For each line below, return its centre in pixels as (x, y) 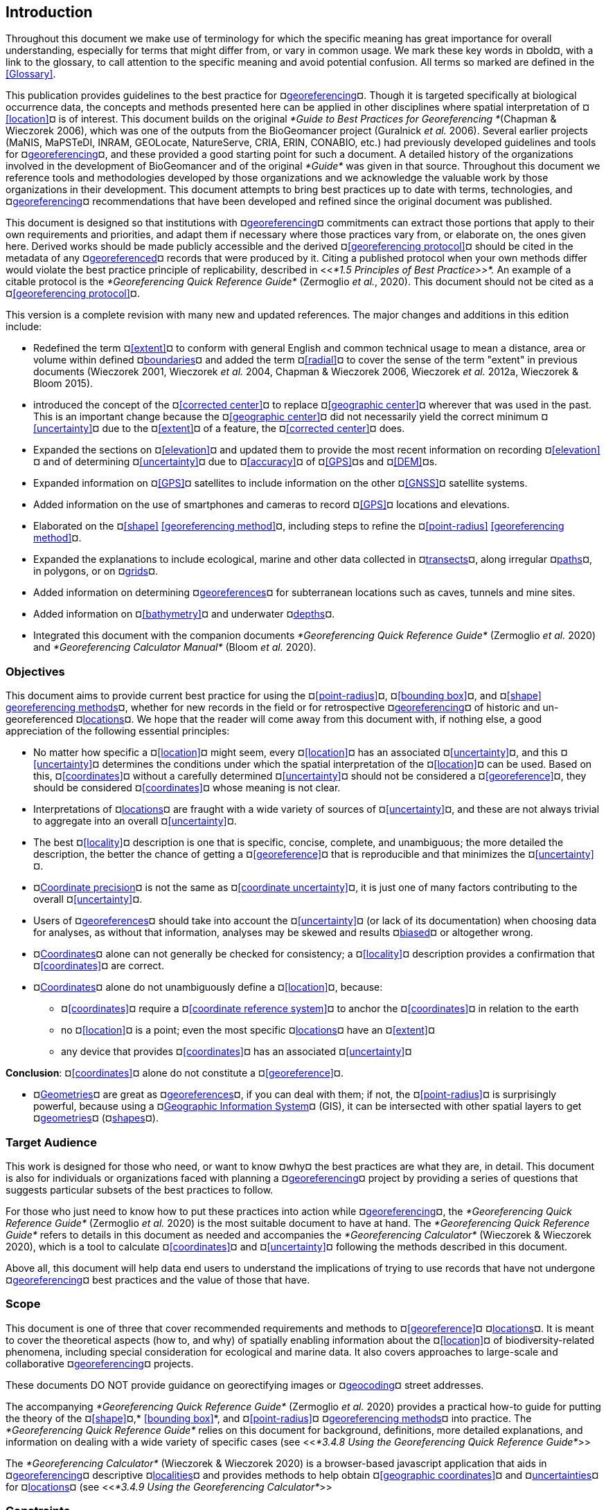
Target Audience (51, 1142)
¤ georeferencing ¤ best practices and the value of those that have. (158, 1279)
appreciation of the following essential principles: (118, 731)
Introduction (49, 12)
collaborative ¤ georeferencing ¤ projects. (100, 1363)
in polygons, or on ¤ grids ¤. (96, 571)
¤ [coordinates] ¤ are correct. (99, 966)
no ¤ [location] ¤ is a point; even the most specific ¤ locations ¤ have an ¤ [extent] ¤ (248, 1030)
